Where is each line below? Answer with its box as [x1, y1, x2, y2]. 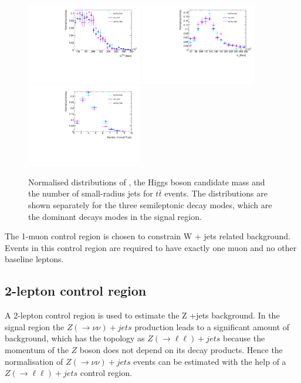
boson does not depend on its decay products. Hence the [79, 344, 283, 356]
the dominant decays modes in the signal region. [28, 210, 202, 222]
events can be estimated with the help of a [133, 355, 286, 367]
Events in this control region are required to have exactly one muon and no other [5, 241, 297, 253]
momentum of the [5, 344, 69, 356]
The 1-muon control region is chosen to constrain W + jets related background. [5, 230, 290, 242]
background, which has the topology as [5, 332, 145, 344]
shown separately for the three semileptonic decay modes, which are [28, 199, 272, 211]
